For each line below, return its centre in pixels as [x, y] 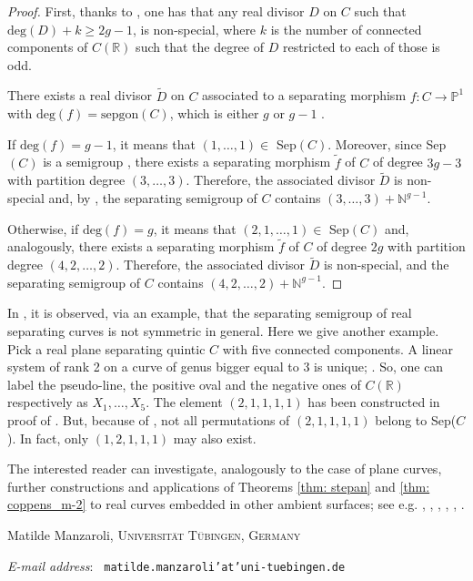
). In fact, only [48, 438]
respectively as [48, 402]
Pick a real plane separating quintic [106, 348]
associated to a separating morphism [304, 95]
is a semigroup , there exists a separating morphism [187, 162]
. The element [184, 402]
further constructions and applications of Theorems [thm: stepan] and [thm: [219, 486]
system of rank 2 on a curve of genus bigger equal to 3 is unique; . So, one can [226, 367]
